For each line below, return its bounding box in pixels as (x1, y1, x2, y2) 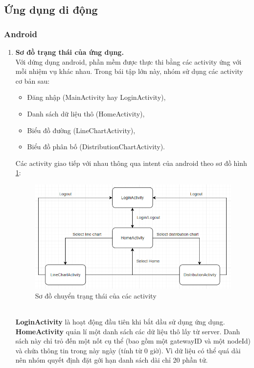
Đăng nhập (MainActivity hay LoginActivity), (27, 92, 166, 102)
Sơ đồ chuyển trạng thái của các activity (35, 290, 157, 300)
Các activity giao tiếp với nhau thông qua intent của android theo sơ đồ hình (15, 158, 247, 168)
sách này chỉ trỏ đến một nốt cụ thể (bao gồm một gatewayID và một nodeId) (15, 336, 251, 346)
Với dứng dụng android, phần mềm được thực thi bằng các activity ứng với (15, 56, 242, 67)
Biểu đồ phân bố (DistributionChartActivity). (27, 141, 165, 152)
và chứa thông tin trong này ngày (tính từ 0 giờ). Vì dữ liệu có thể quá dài (15, 345, 241, 355)
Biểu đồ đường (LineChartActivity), (27, 125, 136, 135)
